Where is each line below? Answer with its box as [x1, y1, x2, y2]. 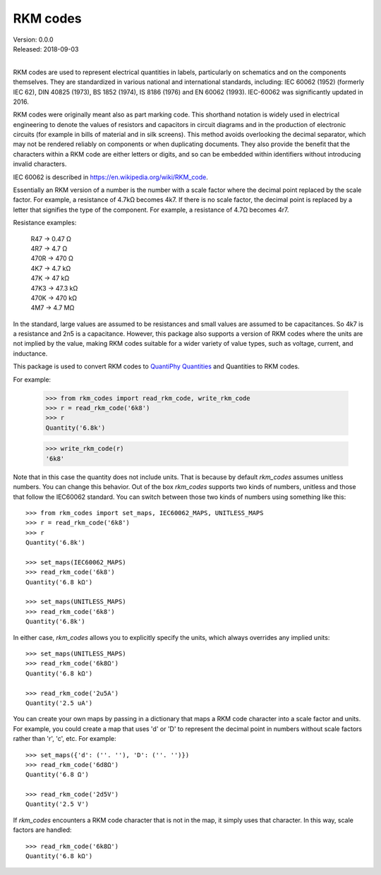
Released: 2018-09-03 [13, 44, 79, 53]
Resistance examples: [13, 219, 77, 227]
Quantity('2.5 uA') [25, 699, 93, 707]
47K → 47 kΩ [30, 274, 70, 282]
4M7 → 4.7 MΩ [30, 303, 75, 312]
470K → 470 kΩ [30, 294, 78, 302]
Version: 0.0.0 [13, 35, 54, 44]
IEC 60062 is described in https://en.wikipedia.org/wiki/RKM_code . [13, 173, 208, 181]
